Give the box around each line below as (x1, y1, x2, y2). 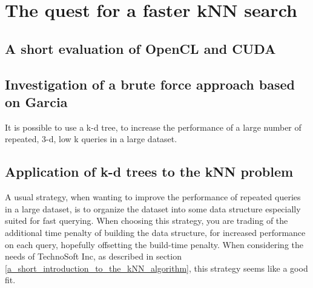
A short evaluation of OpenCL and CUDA (5, 39, 276, 57)
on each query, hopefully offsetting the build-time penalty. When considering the (5, 238, 304, 250)
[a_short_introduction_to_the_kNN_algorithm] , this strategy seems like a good (5, 261, 308, 274)
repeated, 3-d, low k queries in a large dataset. (5, 133, 177, 145)
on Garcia (5, 92, 68, 111)
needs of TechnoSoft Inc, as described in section (5, 250, 182, 263)
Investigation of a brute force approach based (5, 74, 295, 93)
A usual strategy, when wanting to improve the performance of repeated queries (5, 191, 301, 203)
